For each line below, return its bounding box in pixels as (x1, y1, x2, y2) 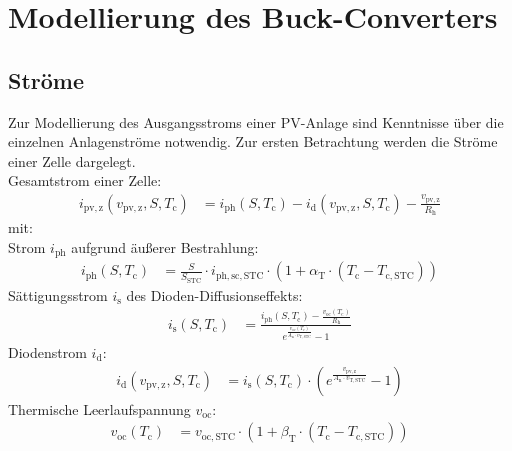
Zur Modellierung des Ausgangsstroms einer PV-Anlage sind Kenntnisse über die (8, 111, 504, 132)
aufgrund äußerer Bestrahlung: (71, 236, 259, 257)
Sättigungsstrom (8, 284, 108, 305)
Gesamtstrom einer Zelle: (8, 170, 162, 191)
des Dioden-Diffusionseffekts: (126, 284, 303, 305)
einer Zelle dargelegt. (8, 150, 136, 171)
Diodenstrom (8, 342, 87, 363)
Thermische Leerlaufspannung (8, 398, 191, 419)
